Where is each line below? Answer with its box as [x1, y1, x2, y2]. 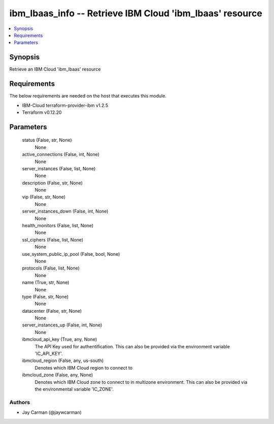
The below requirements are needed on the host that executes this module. [9, 93, 167, 99]
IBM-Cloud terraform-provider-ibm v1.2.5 [22, 102, 109, 108]
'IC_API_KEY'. [35, 351, 63, 357]
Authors [9, 399, 30, 406]
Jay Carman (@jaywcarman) [22, 409, 82, 415]
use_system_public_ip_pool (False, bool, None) [22, 251, 120, 257]
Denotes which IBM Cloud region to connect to [35, 365, 133, 371]
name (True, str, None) [22, 280, 70, 286]
